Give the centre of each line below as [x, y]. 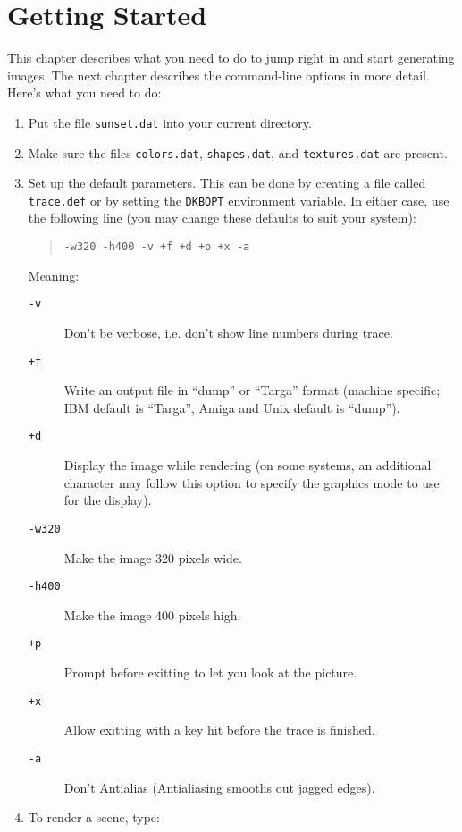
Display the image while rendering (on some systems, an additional [248, 465]
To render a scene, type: [94, 817]
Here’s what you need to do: [84, 92]
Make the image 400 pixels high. [152, 614]
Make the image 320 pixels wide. [153, 557]
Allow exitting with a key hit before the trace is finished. [219, 730]
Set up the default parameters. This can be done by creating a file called [227, 183]
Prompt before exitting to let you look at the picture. [210, 672]
